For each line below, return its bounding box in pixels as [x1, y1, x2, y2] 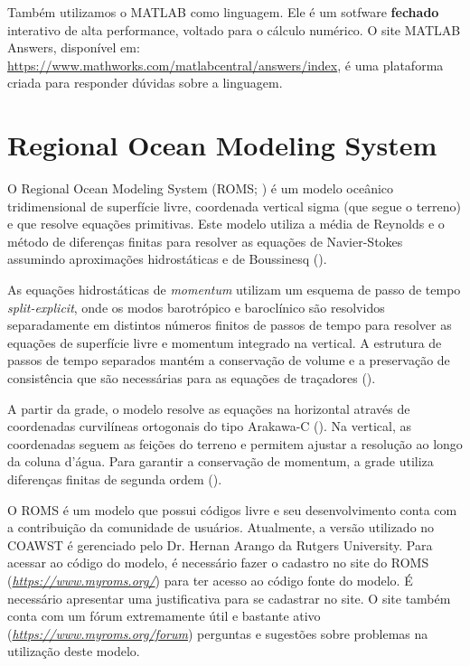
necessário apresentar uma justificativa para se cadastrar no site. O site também [7, 588, 451, 607]
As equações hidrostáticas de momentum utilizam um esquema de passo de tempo [7, 280, 461, 299]
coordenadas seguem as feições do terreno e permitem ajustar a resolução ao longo [7, 434, 463, 453]
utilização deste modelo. [7, 642, 140, 661]
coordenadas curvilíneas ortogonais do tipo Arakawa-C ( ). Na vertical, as [7, 417, 411, 436]
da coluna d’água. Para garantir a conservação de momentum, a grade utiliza [7, 452, 434, 471]
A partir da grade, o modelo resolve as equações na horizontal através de [7, 399, 410, 417]
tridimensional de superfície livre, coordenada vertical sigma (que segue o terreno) [7, 196, 461, 215]
